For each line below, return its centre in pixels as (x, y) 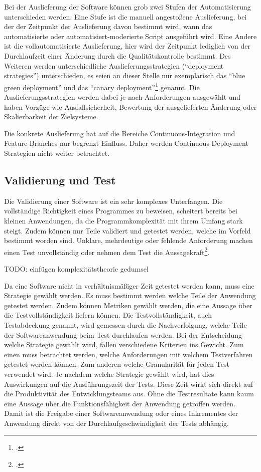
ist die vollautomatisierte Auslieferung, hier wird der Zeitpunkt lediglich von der (127, 46)
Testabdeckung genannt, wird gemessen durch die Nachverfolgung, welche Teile (125, 324)
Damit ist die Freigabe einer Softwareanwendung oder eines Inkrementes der (121, 413)
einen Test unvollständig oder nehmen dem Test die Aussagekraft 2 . (107, 251)
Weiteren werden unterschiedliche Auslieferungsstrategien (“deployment (114, 65)
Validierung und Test (60, 180)
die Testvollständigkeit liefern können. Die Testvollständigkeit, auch (108, 315)
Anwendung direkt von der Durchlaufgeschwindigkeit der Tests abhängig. (116, 423)
